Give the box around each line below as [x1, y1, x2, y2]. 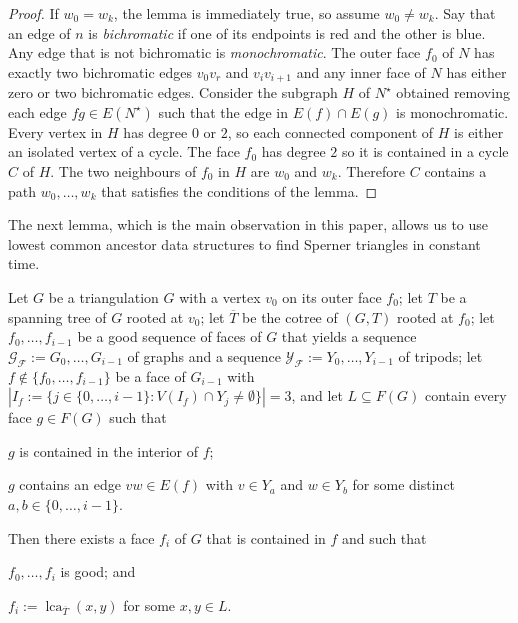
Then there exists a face [8, 527, 155, 548]
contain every [424, 385, 507, 406]
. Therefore [337, 161, 406, 182]
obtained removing [396, 82, 510, 103]
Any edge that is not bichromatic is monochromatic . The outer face [8, 42, 421, 63]
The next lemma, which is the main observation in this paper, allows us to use [8, 214, 489, 235]
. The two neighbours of [50, 161, 197, 182]
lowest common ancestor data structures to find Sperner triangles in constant [8, 233, 481, 254]
